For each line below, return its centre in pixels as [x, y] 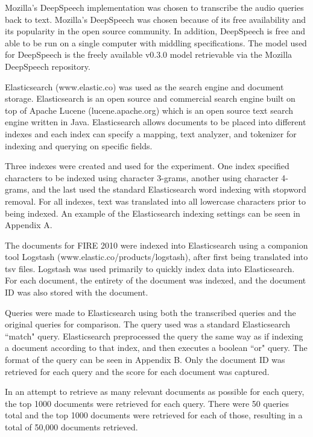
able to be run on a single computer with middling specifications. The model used [156, 42]
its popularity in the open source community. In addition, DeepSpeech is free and [155, 31]
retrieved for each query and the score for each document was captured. [137, 371]
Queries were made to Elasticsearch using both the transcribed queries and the [150, 312]
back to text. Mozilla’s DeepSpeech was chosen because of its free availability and [156, 19]
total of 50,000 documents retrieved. [71, 427]
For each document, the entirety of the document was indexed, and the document [156, 280]
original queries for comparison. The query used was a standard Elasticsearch [148, 324]
